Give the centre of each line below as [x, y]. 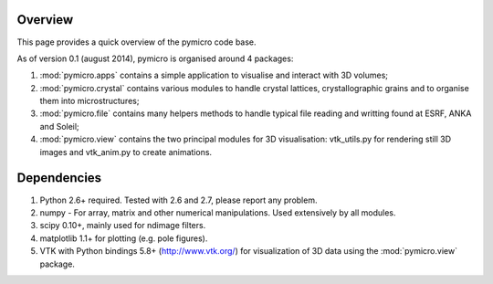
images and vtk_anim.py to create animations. [126, 152]
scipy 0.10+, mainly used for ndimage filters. [123, 226]
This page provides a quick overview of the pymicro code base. [136, 42]
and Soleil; [59, 126]
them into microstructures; [89, 101]
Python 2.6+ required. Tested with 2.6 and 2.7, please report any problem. [178, 200]
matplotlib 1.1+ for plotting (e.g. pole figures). [124, 238]
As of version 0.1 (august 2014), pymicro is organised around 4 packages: [155, 58]
